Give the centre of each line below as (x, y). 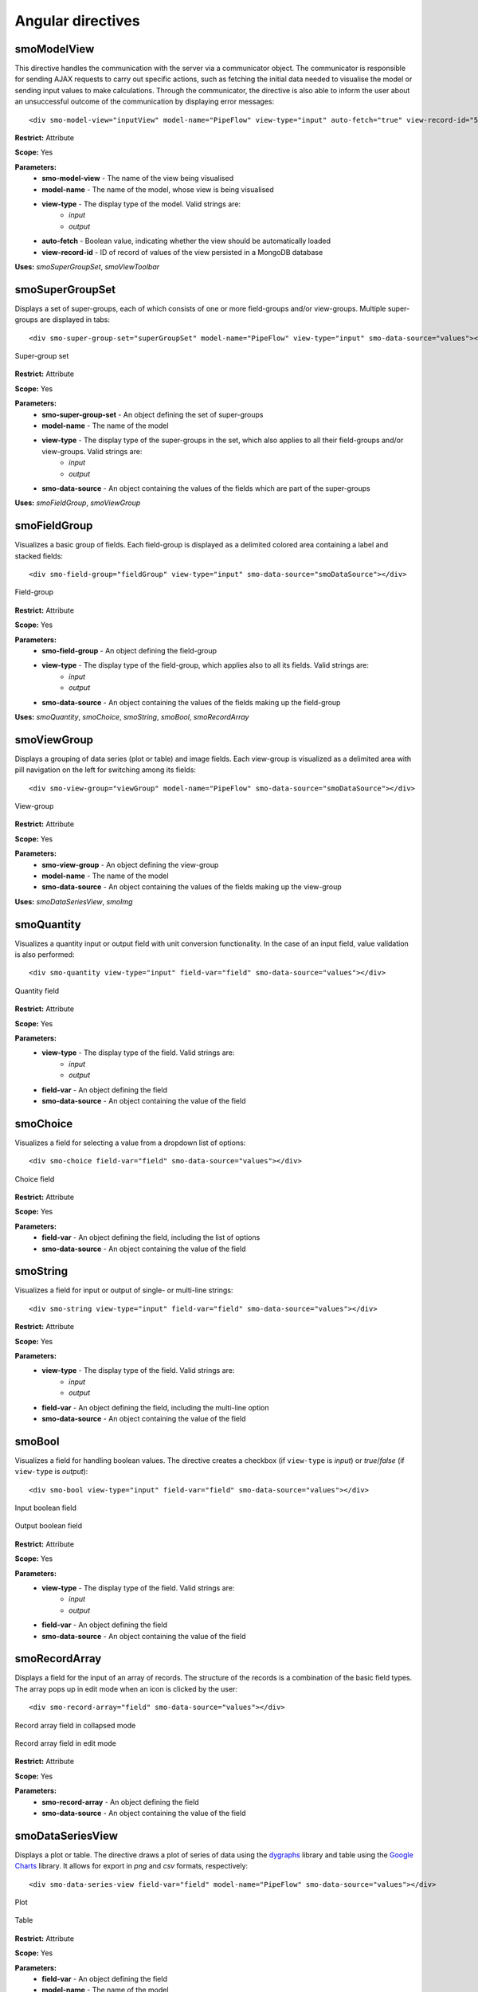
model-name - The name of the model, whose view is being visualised (158, 189)
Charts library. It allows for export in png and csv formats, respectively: (131, 1866)
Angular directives (77, 21)
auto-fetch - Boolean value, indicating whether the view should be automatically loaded (186, 241)
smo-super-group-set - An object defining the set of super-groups (153, 414)
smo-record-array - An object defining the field (120, 1802)
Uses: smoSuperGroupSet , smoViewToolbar (87, 266)
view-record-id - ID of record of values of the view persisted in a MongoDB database (182, 252)
